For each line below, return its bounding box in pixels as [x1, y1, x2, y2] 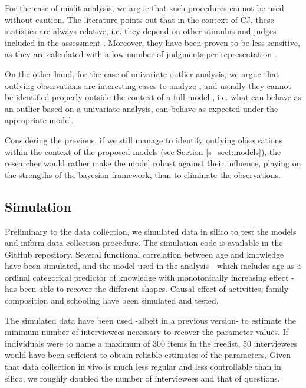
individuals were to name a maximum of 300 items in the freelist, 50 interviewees [5, 337, 298, 349]
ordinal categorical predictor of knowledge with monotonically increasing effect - [5, 271, 294, 283]
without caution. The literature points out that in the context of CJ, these [5, 13, 274, 25]
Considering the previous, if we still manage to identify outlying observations [5, 133, 283, 146]
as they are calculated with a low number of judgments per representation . [5, 48, 277, 60]
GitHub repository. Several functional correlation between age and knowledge [5, 248, 284, 260]
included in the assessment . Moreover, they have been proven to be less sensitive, [5, 36, 300, 48]
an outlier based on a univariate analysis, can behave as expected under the [5, 102, 278, 114]
